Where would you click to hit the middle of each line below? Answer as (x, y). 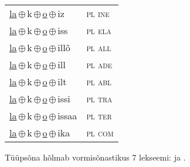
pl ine (98, 13)
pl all (99, 47)
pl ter (99, 116)
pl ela (99, 30)
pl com (100, 133)
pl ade (99, 64)
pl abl (99, 81)
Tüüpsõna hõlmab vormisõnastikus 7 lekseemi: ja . (95, 157)
